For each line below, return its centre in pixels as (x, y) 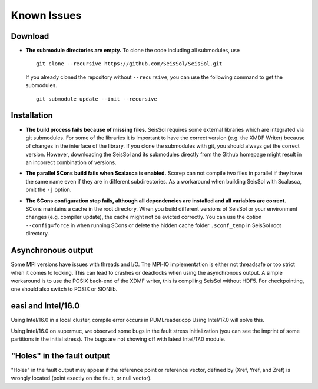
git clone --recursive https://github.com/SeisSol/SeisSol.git (129, 64)
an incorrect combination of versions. (71, 162)
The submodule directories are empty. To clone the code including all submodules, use (133, 51)
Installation (32, 116)
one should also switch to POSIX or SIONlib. (64, 289)
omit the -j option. (49, 190)
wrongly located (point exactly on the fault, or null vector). (82, 378)
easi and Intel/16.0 (45, 306)
